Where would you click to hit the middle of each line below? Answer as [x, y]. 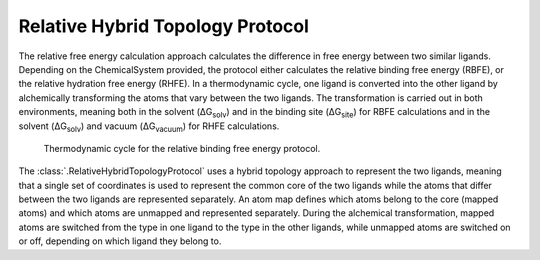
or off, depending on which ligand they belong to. [120, 241]
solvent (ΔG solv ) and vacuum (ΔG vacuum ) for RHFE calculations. [149, 127]
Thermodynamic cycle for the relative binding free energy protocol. [182, 148]
